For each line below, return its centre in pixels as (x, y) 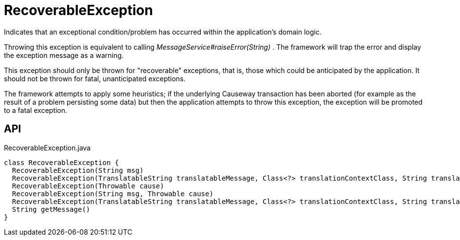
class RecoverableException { (62, 162)
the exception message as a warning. (64, 55)
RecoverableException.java (47, 148)
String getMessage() (51, 209)
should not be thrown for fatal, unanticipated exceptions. (95, 78)
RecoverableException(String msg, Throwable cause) (113, 194)
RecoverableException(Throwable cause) (88, 186)
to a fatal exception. (36, 110)
